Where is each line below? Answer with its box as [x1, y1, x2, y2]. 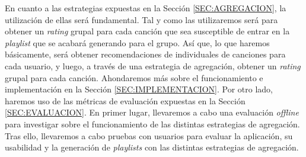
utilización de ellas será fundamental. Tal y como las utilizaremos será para [5, 13, 278, 25]
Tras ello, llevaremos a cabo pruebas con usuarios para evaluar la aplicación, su [5, 129, 293, 142]
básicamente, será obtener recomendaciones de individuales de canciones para [5, 48, 286, 60]
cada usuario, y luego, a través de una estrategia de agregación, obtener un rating [5, 59, 301, 72]
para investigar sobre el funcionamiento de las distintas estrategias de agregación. [5, 117, 300, 130]
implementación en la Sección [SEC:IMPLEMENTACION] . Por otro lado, [5, 83, 273, 95]
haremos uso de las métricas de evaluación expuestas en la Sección [5, 94, 246, 107]
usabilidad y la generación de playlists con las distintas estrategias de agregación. [5, 141, 299, 153]
